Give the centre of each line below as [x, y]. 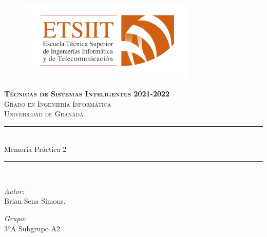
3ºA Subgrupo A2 [32, 228]
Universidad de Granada [44, 114]
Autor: [14, 191]
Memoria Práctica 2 [35, 149]
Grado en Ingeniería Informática [58, 103]
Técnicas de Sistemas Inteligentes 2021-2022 [87, 94]
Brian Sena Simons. [35, 201]
